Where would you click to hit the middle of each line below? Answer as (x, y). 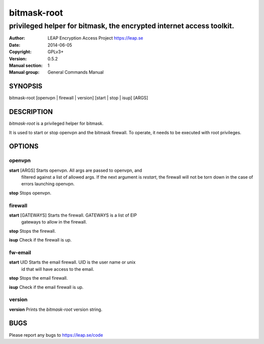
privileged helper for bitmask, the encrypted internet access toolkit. (122, 26)
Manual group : (24, 72)
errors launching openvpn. (48, 184)
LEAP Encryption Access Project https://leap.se (96, 38)
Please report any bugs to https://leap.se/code (56, 335)
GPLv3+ (56, 52)
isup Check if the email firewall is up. (46, 287)
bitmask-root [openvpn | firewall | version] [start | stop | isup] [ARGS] (79, 98)
